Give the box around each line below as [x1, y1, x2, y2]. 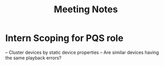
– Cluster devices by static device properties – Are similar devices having [5, 49, 159, 55]
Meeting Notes [54, 4, 118, 15]
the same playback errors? [5, 55, 62, 61]
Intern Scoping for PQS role [5, 32, 124, 44]
